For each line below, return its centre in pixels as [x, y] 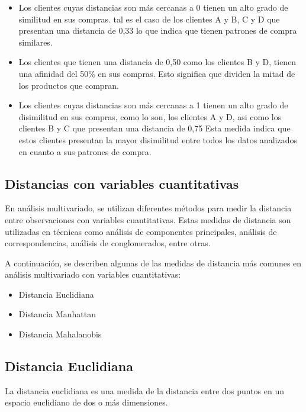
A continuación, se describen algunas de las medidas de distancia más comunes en [153, 263]
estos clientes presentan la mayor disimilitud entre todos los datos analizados [158, 139]
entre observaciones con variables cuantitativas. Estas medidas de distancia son [148, 219]
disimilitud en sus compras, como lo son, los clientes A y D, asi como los [150, 116]
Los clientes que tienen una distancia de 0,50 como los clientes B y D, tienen [157, 62]
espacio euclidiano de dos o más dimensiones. [86, 402]
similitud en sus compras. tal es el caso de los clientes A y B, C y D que [149, 19]
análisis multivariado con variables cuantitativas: [93, 274]
